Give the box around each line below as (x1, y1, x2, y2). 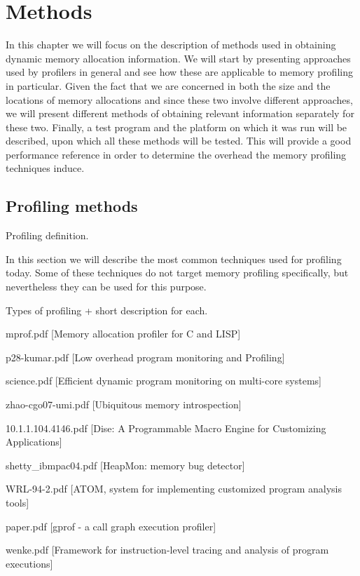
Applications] (6, 434, 62, 449)
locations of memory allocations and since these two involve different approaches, (6, 92, 353, 107)
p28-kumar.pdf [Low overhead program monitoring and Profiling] (6, 349, 285, 364)
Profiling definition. (6, 228, 89, 243)
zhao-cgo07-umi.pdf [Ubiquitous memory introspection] (6, 397, 242, 412)
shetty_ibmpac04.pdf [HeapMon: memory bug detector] (6, 457, 245, 472)
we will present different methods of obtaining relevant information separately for (6, 106, 354, 121)
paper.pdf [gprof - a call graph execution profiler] (6, 518, 216, 533)
